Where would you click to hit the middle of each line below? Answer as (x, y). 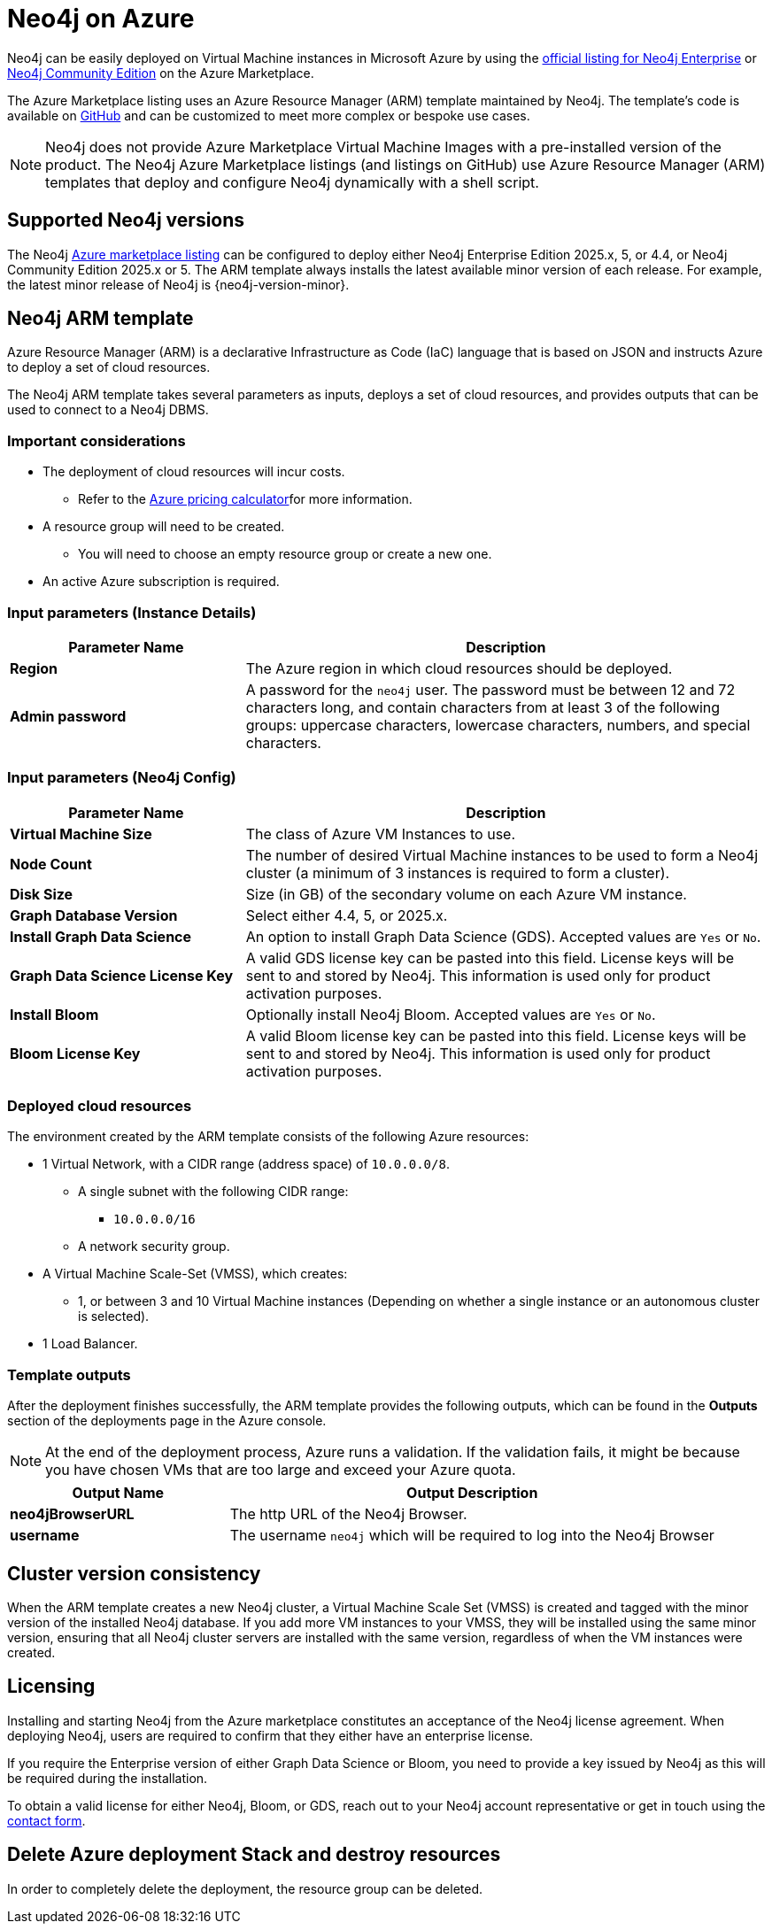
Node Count (51, 864)
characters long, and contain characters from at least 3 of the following (483, 707)
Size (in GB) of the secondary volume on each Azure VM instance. (466, 894)
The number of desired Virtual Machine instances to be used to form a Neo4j (502, 855)
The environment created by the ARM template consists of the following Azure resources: (268, 1137)
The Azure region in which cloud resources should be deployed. (459, 668)
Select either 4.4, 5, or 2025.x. (347, 915)
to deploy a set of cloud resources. (109, 367)
